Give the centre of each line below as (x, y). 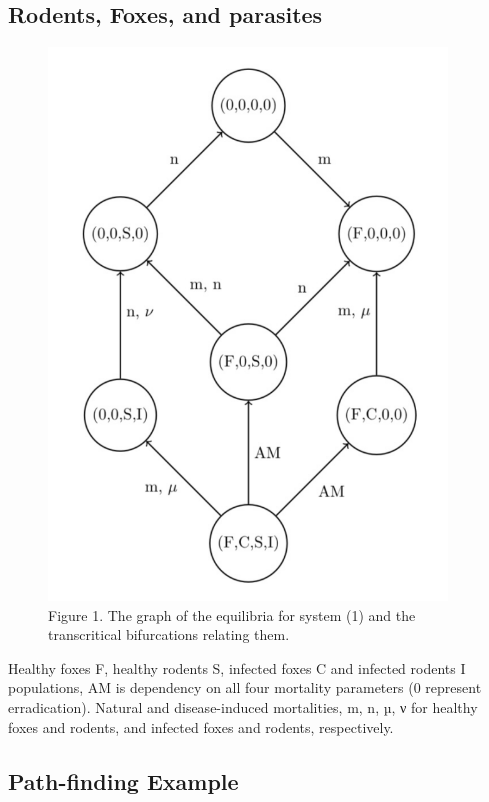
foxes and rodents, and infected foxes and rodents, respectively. (201, 726)
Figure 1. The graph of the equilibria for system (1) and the (232, 614)
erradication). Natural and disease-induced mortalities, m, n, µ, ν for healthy (243, 706)
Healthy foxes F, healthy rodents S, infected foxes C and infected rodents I (237, 667)
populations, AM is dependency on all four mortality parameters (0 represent (245, 687)
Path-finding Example (123, 780)
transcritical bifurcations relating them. (169, 634)
